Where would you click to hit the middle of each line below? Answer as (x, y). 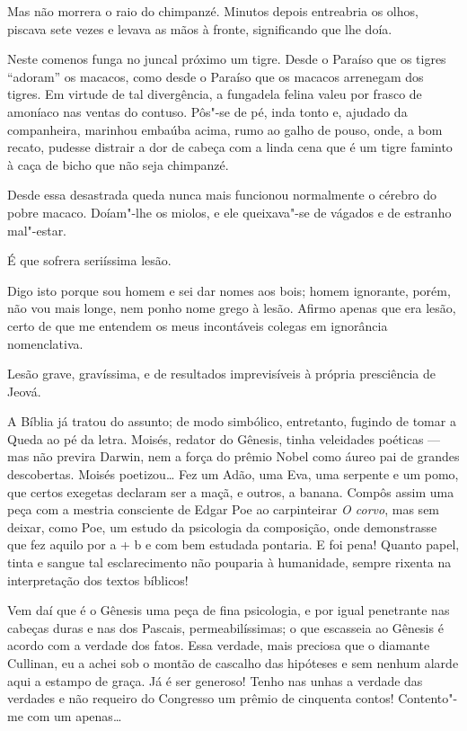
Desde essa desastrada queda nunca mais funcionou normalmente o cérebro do (222, 195)
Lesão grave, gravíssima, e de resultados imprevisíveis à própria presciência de (222, 374)
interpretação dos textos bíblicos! (98, 579)
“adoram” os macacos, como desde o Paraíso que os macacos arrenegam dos (216, 76)
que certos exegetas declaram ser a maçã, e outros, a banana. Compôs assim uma (231, 491)
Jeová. (24, 391)
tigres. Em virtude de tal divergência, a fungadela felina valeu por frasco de (215, 94)
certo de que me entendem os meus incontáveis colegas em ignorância (198, 325)
